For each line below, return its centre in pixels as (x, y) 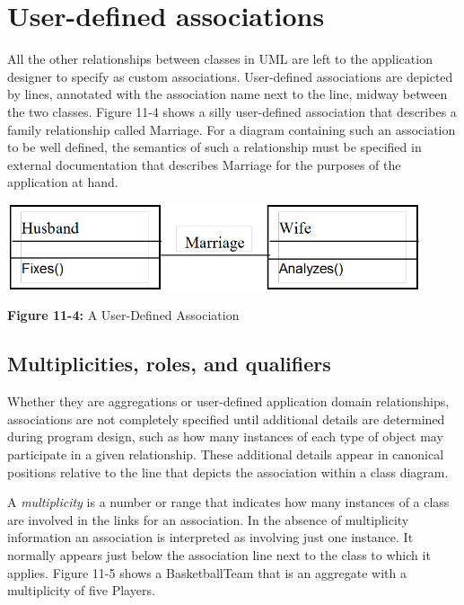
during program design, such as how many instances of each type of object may (225, 436)
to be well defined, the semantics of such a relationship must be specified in (214, 147)
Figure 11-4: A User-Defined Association (123, 315)
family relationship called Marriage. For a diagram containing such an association (232, 129)
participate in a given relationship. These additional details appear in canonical (226, 454)
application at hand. (63, 182)
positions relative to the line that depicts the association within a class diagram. (228, 472)
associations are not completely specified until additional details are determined (226, 418)
